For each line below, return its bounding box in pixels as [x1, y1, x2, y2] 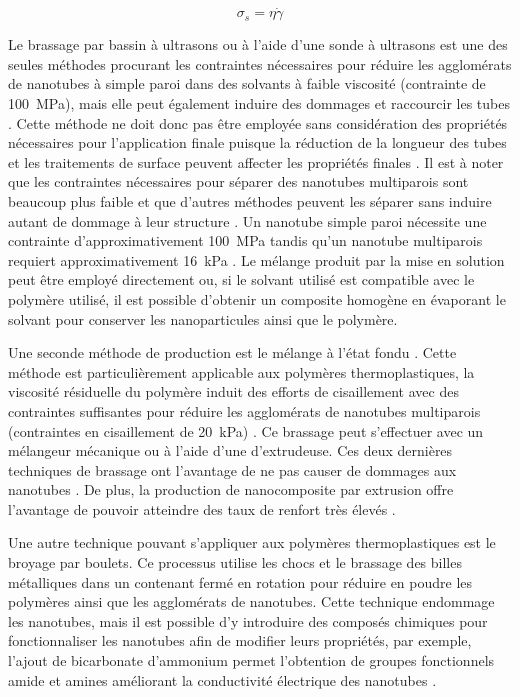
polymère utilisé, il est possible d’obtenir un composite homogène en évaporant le [8, 288, 506, 309]
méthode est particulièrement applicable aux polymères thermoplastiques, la [8, 361, 475, 382]
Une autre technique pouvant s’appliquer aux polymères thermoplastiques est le [8, 532, 496, 553]
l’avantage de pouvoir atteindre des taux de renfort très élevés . [8, 498, 396, 519]
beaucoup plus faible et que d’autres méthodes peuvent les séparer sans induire [8, 190, 492, 211]
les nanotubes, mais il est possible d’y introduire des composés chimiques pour [8, 610, 488, 631]
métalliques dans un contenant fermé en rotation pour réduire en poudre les [8, 571, 473, 592]
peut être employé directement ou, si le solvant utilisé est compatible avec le [8, 269, 475, 290]
